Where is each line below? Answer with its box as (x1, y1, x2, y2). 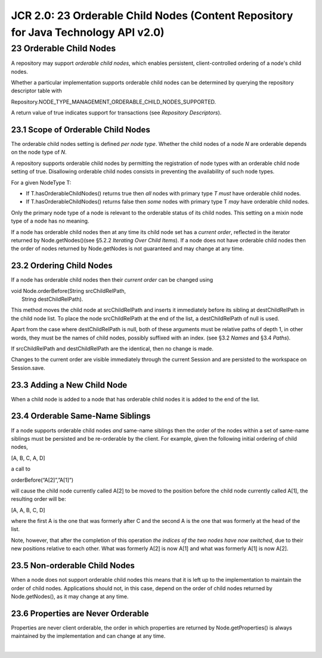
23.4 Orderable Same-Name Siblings (11, 411, 151, 421)
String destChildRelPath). (21, 295, 83, 303)
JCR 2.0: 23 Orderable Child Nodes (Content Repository (11, 9, 293, 22)
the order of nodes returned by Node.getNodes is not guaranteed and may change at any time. (11, 245, 244, 252)
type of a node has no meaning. (11, 217, 89, 224)
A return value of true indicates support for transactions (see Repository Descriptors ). (11, 109, 222, 116)
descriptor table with (11, 87, 62, 95)
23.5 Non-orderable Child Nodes (11, 560, 135, 571)
